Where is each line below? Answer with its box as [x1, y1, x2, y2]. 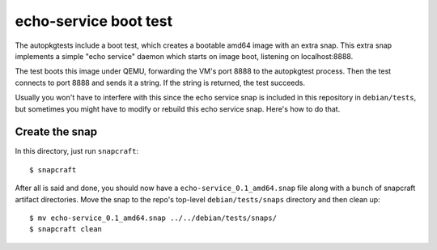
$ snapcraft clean [29, 225, 103, 234]
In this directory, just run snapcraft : [15, 146, 139, 156]
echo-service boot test [15, 12, 173, 30]
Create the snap [15, 125, 98, 139]
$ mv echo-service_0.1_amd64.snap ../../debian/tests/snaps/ [29, 213, 277, 222]
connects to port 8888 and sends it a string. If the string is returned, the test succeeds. [15, 78, 305, 87]
